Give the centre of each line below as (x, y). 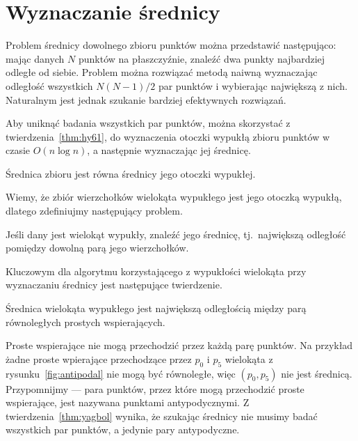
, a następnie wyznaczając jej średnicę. (169, 150)
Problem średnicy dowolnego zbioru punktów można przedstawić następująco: (171, 45)
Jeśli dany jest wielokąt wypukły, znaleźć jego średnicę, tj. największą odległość (176, 234)
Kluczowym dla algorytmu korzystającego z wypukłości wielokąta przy (156, 271)
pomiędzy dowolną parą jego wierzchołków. (97, 248)
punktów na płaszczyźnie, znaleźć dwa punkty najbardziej (202, 58)
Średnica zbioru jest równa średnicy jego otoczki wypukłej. (131, 173)
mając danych (35, 58)
